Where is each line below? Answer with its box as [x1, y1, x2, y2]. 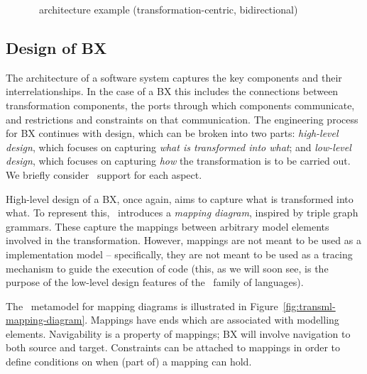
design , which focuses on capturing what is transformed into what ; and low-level [6, 139, 351, 154]
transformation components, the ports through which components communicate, [6, 97, 355, 112]
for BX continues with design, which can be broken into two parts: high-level [6, 126, 339, 141]
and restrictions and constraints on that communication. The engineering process [6, 111, 358, 126]
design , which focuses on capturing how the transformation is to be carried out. [6, 153, 351, 168]
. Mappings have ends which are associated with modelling [84, 312, 339, 327]
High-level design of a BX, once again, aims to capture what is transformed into [6, 191, 354, 206]
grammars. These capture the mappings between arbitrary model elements [6, 219, 329, 233]
